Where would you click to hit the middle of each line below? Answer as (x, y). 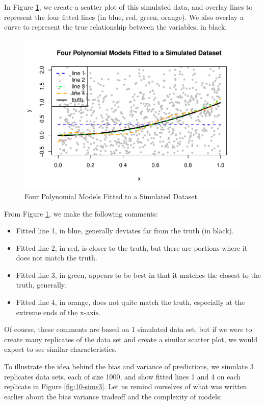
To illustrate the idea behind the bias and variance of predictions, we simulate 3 (129, 366)
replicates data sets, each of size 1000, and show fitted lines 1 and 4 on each (122, 376)
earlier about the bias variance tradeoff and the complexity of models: (113, 396)
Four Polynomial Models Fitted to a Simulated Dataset (111, 196)
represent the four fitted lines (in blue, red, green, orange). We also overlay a (124, 17)
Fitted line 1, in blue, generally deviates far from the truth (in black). (125, 231)
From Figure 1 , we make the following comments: (81, 213)
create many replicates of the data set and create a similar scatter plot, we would (131, 339)
